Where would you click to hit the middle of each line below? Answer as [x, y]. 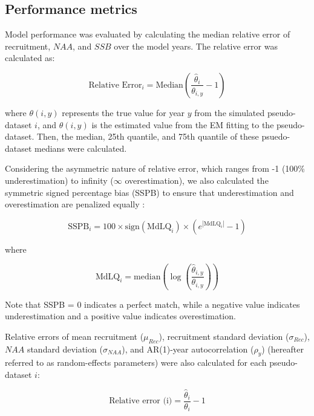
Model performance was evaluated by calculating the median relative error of [148, 34]
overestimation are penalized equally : [75, 204]
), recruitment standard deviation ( [224, 336]
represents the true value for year [123, 112]
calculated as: [30, 58]
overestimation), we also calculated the [197, 180]
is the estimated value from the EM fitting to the [183, 124]
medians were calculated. [81, 148]
